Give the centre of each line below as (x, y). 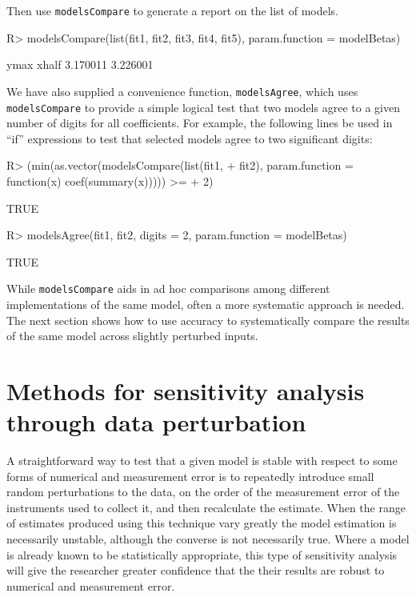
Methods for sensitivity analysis (186, 390)
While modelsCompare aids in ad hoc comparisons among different (168, 288)
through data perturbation (156, 422)
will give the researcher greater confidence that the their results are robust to (196, 570)
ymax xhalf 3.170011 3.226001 (80, 64)
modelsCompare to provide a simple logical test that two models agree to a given (203, 107)
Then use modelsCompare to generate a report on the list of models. (173, 10)
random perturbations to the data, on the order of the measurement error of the (203, 492)
